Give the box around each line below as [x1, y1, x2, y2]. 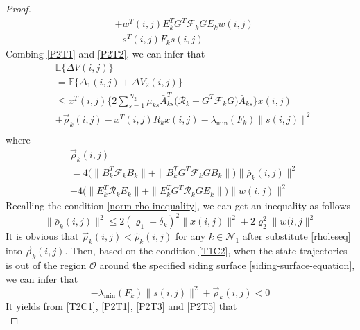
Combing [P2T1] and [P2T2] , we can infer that [6, 46, 205, 61]
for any [175, 229, 206, 243]
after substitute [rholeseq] [242, 229, 351, 243]
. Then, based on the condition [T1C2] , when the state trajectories [65, 243, 348, 258]
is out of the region [6, 257, 87, 272]
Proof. [6, 1, 31, 15]
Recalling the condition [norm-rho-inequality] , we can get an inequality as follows [6, 198, 351, 213]
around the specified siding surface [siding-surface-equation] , [99, 257, 355, 272]
